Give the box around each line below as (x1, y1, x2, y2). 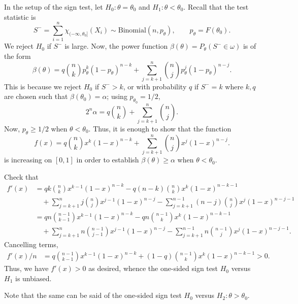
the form (4, 50, 31, 61)
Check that (4, 171, 39, 182)
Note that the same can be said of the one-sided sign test (4, 290, 182, 300)
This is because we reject (4, 81, 82, 91)
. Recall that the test (183, 2, 249, 12)
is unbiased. (15, 273, 52, 283)
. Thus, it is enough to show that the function (88, 123, 231, 133)
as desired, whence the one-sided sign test (88, 263, 218, 274)
